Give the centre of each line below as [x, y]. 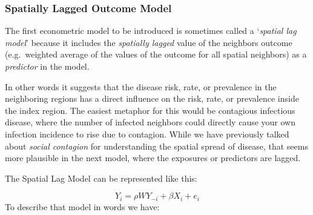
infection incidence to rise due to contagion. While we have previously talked [147, 134]
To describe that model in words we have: [82, 206]
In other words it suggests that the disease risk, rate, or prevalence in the [141, 86]
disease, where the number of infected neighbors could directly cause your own [150, 122]
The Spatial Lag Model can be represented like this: [101, 178]
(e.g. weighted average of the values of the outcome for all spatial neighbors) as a [156, 54]
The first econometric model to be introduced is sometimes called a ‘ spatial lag [151, 31]
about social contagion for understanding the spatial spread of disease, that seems [156, 146]
